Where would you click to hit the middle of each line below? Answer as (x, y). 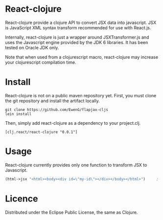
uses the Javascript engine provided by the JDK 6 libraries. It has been (77, 42)
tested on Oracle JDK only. (32, 47)
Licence (22, 198)
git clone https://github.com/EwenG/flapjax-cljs (57, 110)
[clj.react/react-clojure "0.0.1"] (41, 132)
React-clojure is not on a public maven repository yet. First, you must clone (81, 95)
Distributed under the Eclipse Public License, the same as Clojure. (71, 212)
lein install (18, 114)
